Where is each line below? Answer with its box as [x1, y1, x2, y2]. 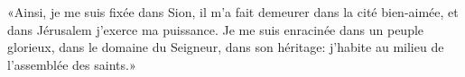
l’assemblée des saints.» [7, 55, 136, 73]
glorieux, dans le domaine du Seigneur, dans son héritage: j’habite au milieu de [7, 38, 444, 56]
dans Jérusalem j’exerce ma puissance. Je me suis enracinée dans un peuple [7, 20, 424, 38]
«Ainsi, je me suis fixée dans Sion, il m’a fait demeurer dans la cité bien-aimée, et [7, 3, 459, 21]
